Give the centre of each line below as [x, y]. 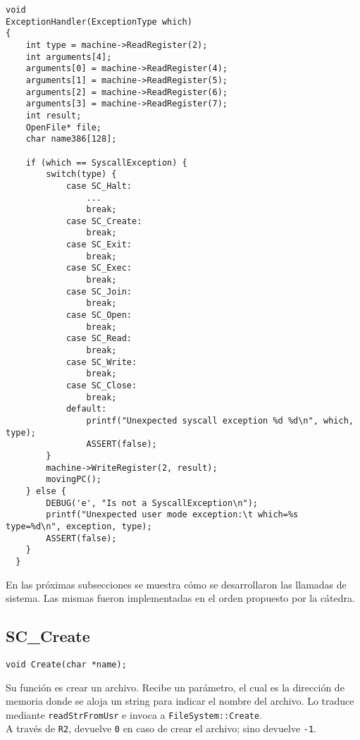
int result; [54, 115]
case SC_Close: [101, 386]
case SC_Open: [99, 315]
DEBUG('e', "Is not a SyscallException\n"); [152, 503]
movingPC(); [74, 480]
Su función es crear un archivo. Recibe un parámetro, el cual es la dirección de [175, 687]
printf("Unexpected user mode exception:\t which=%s [172, 515]
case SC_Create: [104, 221]
